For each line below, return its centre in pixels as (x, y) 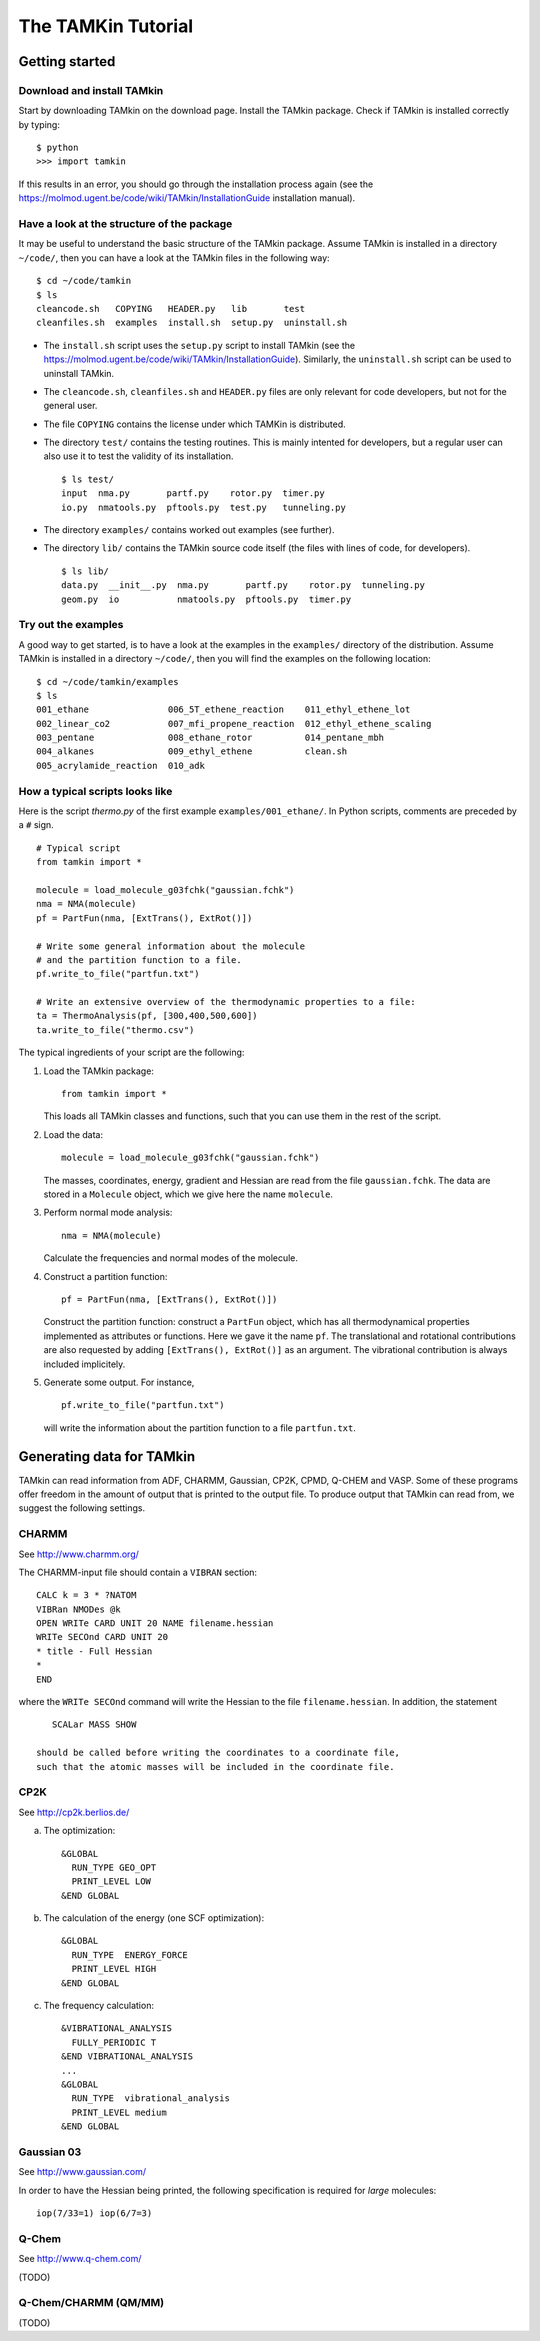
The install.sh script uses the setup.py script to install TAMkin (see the (199, 345)
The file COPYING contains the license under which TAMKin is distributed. (194, 424)
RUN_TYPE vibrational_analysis (150, 2098)
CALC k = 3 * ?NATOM (86, 1595)
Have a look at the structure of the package (125, 224)
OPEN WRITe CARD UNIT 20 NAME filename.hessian (155, 1623)
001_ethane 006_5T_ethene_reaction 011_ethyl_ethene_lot (223, 709)
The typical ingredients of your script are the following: (131, 1052)
